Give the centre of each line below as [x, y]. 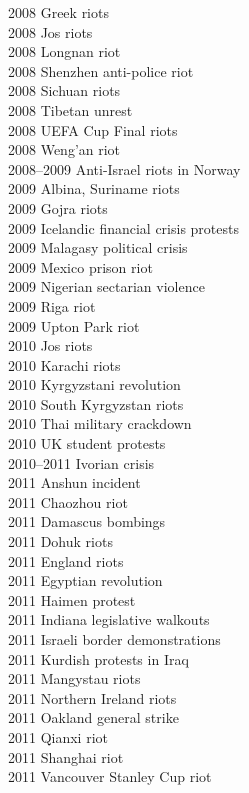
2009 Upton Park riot [74, 325]
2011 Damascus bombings [87, 521]
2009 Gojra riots [58, 207]
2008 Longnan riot [64, 51]
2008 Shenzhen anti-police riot [101, 70]
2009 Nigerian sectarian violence [106, 286]
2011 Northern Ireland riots [92, 697]
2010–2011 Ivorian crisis [81, 462]
